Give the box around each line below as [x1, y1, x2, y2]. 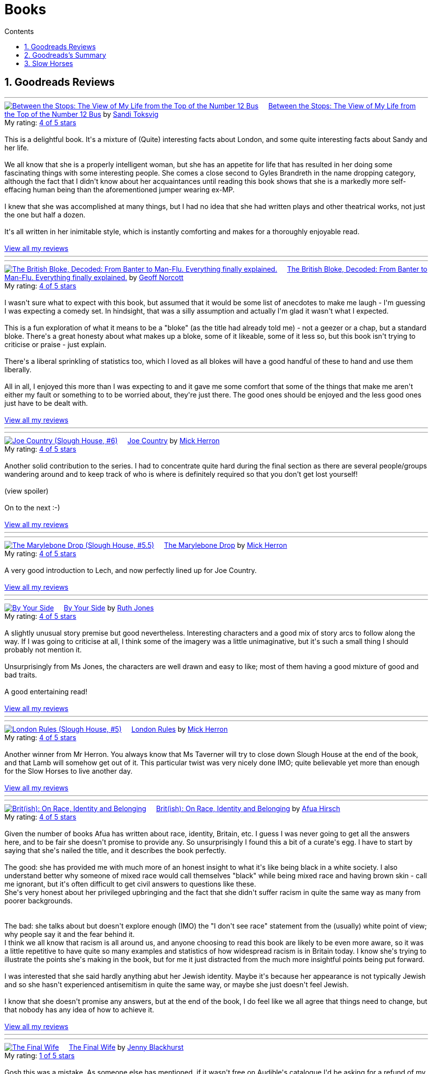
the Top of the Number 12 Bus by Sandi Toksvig [4, 109, 159, 118]
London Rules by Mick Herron [131, 724, 228, 733]
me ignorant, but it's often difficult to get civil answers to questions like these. [4, 879, 256, 888]
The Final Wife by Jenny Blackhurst [68, 1042, 184, 1051]
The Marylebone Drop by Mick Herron [164, 540, 287, 549]
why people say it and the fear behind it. [4, 930, 135, 938]
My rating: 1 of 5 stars [4, 1051, 75, 1060]
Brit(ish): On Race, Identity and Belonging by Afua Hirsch [156, 804, 340, 813]
